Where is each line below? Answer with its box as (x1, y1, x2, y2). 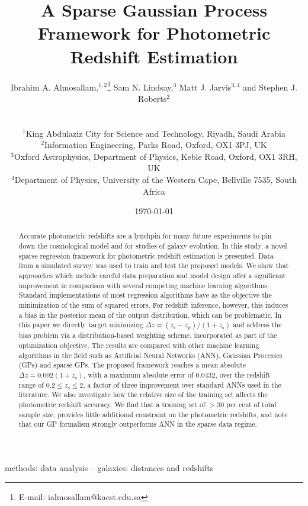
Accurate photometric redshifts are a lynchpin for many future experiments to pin (18, 231, 272, 241)
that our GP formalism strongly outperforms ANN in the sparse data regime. (18, 419, 257, 429)
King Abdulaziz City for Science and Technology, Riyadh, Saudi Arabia (25, 127, 285, 139)
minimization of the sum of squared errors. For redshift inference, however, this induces (18, 300, 288, 310)
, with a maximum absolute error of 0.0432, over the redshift (84, 370, 271, 380)
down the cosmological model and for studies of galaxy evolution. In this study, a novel (18, 241, 287, 251)
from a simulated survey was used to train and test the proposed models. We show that (18, 260, 289, 270)
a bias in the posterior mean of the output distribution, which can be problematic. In (18, 310, 282, 320)
